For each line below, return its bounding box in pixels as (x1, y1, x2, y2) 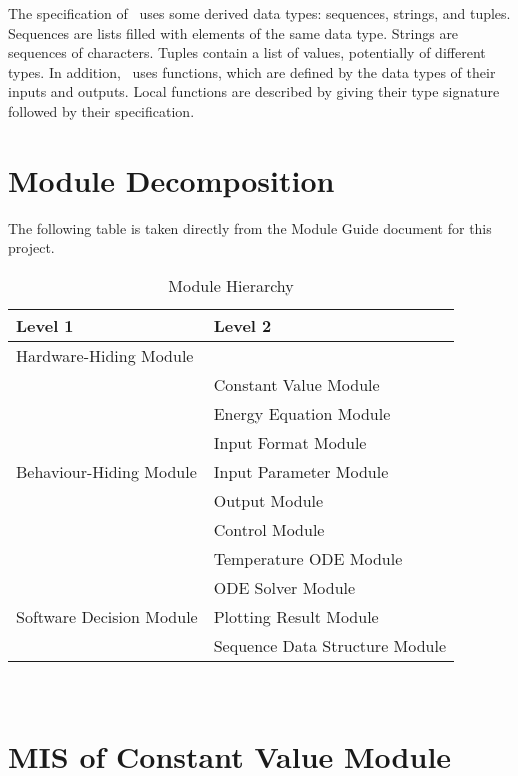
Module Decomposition (8, 159, 335, 200)
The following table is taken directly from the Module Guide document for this (8, 217, 492, 238)
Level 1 (16, 313, 74, 337)
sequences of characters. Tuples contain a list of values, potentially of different (8, 42, 486, 63)
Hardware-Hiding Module (16, 343, 194, 367)
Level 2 (213, 313, 272, 337)
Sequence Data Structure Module (213, 633, 447, 657)
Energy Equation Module (213, 401, 391, 425)
